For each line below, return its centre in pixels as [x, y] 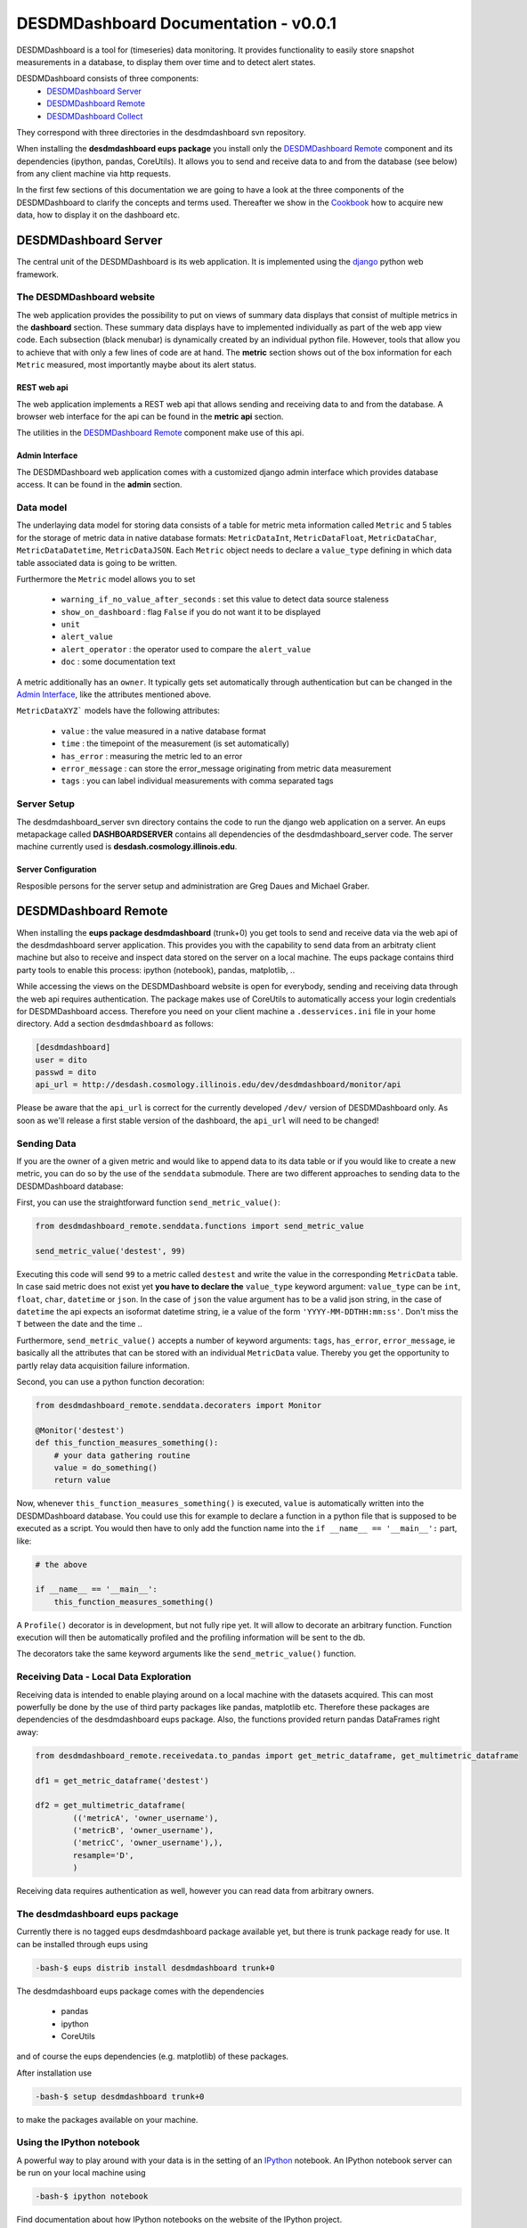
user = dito [61, 1060]
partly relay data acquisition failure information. [103, 1365]
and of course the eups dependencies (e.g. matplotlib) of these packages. [153, 2056]
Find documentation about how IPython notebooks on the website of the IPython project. [179, 2220]
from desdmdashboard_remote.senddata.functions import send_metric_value [199, 1226]
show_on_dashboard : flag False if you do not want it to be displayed [191, 611]
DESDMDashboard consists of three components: [108, 78]
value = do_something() [105, 1467]
